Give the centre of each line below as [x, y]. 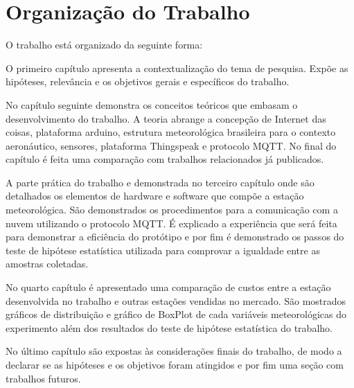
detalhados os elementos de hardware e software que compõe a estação [155, 196]
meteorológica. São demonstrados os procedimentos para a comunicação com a [172, 210]
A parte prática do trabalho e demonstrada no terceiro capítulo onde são [160, 182]
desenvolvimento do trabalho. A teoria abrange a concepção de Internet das [166, 118]
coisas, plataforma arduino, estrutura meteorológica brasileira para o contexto [171, 132]
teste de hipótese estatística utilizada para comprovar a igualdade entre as [163, 250]
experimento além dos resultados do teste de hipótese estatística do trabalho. [169, 327]
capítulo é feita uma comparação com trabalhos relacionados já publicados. [165, 159]
